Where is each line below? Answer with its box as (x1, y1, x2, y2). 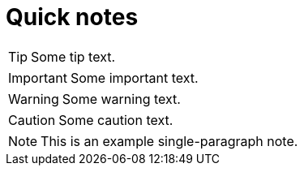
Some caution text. (58, 111, 173, 128)
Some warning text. (62, 90, 181, 107)
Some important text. (70, 69, 199, 86)
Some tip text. (31, 48, 116, 65)
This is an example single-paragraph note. (41, 132, 298, 149)
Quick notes (6, 3, 139, 31)
